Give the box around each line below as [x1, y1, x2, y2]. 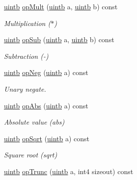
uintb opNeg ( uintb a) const [4, 67, 88, 77]
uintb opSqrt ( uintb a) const [4, 133, 90, 143]
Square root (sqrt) [4, 150, 57, 160]
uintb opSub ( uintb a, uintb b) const [4, 34, 114, 45]
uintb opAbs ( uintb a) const [4, 100, 88, 110]
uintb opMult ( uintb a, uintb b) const [4, 1, 118, 11]
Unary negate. [4, 83, 46, 94]
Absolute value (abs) [4, 117, 65, 127]
